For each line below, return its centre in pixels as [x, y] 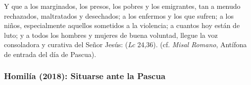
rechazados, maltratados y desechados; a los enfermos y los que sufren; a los [119, 15]
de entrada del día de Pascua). [50, 54]
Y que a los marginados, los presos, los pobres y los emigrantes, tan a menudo [122, 6]
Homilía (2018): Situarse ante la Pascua [85, 76]
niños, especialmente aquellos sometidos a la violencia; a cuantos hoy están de [122, 25]
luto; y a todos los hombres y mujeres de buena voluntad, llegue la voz [111, 35]
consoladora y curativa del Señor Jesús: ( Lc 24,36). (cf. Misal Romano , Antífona [125, 44]
